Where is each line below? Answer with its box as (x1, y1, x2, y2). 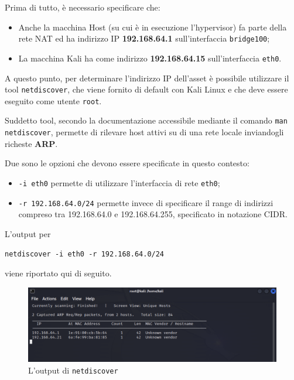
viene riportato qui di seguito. (5, 267, 112, 279)
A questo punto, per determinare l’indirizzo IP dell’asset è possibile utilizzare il (5, 71, 289, 84)
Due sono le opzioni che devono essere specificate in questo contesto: (5, 157, 249, 169)
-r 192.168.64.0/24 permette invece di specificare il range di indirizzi (18, 196, 274, 208)
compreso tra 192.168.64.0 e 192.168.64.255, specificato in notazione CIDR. (18, 208, 288, 220)
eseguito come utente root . (5, 94, 102, 107)
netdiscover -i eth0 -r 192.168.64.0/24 (5, 250, 165, 259)
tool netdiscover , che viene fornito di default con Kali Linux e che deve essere (5, 83, 288, 95)
